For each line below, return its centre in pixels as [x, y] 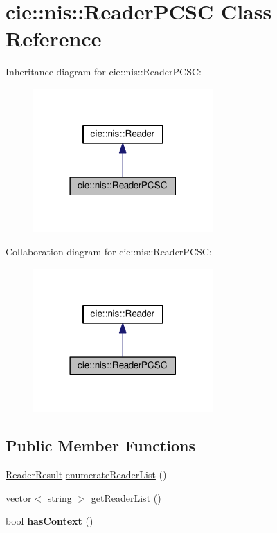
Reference [54, 38]
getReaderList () [126, 497]
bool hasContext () [50, 521]
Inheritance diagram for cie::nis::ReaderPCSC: [104, 72]
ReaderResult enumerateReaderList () [86, 475]
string [60, 497]
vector [19, 497]
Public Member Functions [100, 445]
